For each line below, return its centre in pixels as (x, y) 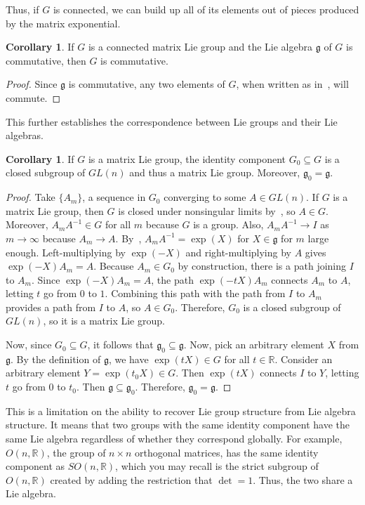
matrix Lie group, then (55, 210)
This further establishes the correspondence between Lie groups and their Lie (172, 121)
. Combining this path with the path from (195, 293)
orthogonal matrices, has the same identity (227, 452)
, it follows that (120, 345)
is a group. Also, (228, 224)
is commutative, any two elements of (147, 84)
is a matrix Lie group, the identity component (187, 158)
